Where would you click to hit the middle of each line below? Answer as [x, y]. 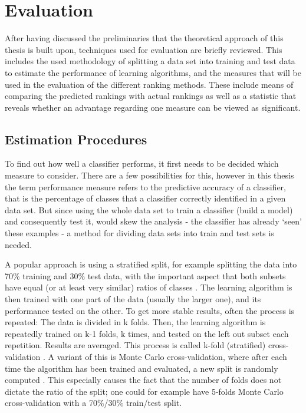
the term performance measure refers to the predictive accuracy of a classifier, [145, 186]
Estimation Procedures [76, 139]
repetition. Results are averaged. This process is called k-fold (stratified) [135, 345]
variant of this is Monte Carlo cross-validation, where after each [172, 356]
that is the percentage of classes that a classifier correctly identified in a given [145, 198]
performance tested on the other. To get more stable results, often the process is [150, 310]
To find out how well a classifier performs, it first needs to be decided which [142, 163]
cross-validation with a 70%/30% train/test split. [93, 403]
